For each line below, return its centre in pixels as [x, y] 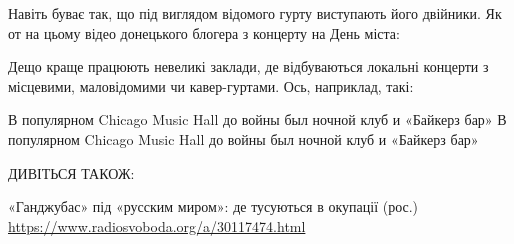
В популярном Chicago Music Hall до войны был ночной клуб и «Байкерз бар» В [257, 119]
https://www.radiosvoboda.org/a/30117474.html [157, 225]
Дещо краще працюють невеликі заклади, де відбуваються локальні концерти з [248, 66]
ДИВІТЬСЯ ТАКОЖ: [71, 172]
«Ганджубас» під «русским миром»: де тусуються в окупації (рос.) [213, 206]
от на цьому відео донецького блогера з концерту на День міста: [204, 32]
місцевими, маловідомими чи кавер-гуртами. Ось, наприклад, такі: [211, 85]
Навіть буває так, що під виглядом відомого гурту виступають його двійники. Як [255, 13]
